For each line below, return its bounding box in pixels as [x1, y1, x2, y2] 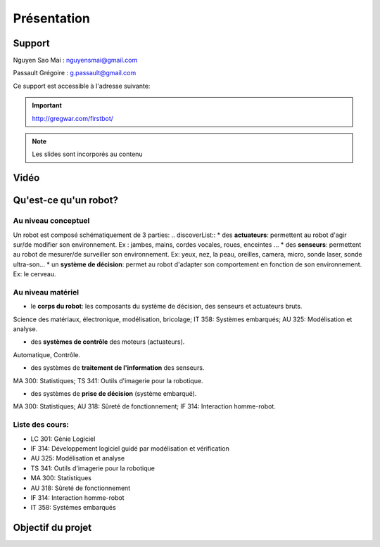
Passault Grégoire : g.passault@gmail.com [13, 69, 137, 77]
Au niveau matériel [13, 287, 80, 297]
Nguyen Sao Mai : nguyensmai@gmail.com [13, 56, 138, 65]
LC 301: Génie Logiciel [30, 435, 96, 443]
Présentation [13, 11, 91, 26]
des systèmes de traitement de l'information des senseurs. [30, 363, 205, 372]
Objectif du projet [13, 522, 92, 534]
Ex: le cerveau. [13, 270, 56, 278]
